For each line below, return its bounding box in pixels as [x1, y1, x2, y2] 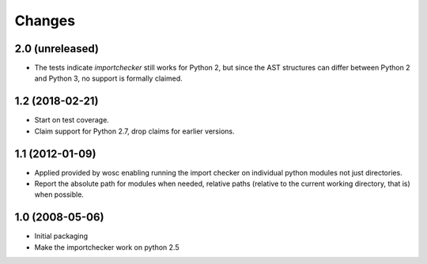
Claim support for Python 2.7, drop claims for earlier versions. [34, 126, 235, 136]
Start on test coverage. [34, 115, 110, 125]
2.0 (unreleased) [14, 42, 99, 55]
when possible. [34, 190, 85, 199]
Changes [14, 12, 75, 29]
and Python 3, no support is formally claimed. [34, 74, 183, 83]
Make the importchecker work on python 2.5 [34, 242, 179, 252]
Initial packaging [34, 232, 89, 241]
